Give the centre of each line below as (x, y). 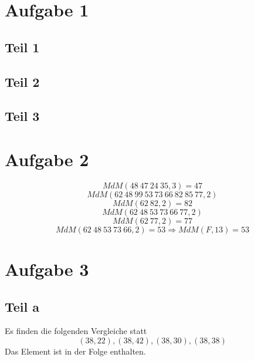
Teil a (22, 306)
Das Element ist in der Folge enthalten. (75, 351)
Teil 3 (22, 116)
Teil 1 (22, 47)
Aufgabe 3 (47, 269)
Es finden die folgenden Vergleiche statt (76, 331)
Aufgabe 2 (47, 159)
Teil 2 (22, 81)
